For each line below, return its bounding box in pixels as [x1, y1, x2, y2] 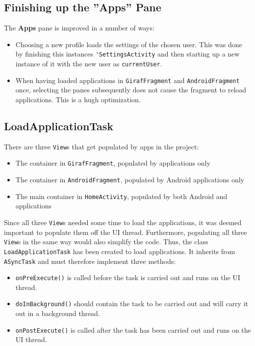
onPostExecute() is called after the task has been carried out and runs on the [15, 324, 251, 335]
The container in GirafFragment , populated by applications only [15, 158, 210, 168]
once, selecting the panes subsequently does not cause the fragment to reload [15, 85, 247, 95]
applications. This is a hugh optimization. [15, 94, 141, 104]
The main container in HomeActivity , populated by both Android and [15, 191, 228, 201]
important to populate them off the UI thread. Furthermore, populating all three [4, 227, 247, 237]
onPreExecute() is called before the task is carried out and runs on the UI [15, 272, 240, 283]
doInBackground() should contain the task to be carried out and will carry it [15, 298, 249, 309]
